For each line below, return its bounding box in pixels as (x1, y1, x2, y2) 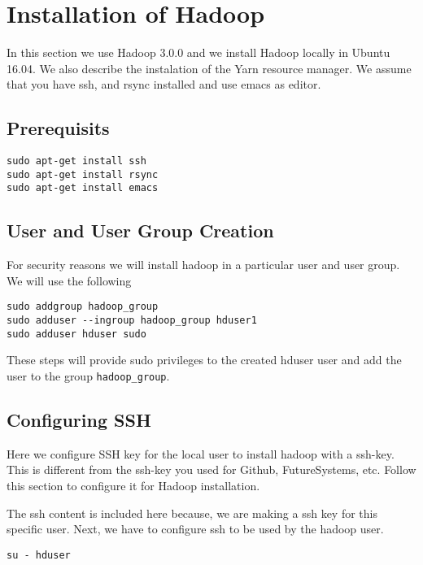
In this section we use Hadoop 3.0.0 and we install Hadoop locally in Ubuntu (7, 44, 390, 61)
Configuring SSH (7, 407, 151, 432)
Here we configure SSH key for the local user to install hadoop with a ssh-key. (7, 445, 395, 462)
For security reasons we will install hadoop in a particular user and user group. (7, 256, 400, 273)
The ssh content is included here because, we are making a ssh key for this (7, 504, 377, 521)
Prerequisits (7, 115, 110, 141)
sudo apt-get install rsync (7, 168, 159, 180)
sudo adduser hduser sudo (7, 328, 146, 340)
